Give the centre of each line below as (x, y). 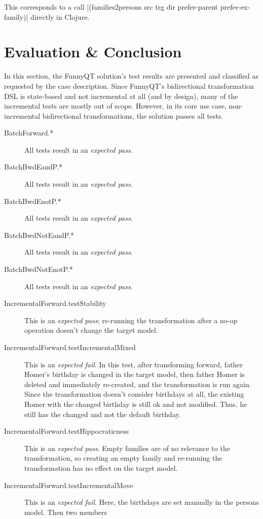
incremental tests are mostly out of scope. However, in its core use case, (115, 106)
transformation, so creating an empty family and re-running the (123, 458)
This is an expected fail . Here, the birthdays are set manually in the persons (142, 502)
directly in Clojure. (60, 16)
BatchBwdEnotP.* (33, 201)
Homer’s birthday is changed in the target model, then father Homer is (135, 374)
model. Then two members (66, 512)
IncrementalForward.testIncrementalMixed (70, 347)
